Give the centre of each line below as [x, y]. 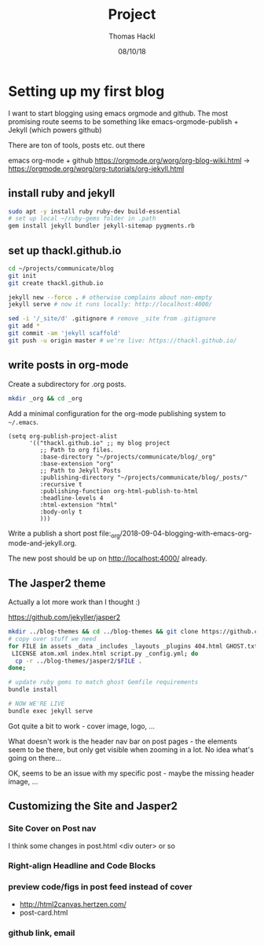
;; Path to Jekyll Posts [81, 470]
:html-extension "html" [79, 505]
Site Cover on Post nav [52, 828]
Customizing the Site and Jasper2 [93, 806]
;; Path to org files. [77, 450]
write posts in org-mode [68, 365]
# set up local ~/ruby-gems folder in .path [82, 219]
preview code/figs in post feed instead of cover [100, 887]
